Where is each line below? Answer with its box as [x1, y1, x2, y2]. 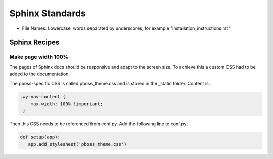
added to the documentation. [9, 71, 70, 77]
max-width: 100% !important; [30, 101, 103, 107]
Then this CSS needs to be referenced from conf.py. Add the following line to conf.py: [9, 121, 188, 127]
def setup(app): [20, 134, 61, 140]
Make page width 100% [9, 53, 69, 60]
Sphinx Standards [9, 8, 86, 19]
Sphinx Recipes [9, 38, 60, 47]
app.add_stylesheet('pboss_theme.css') [28, 141, 127, 147]
